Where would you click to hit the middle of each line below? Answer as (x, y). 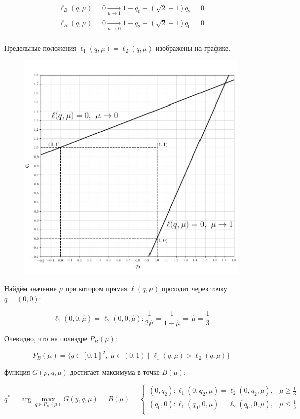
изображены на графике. (193, 48)
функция (17, 372)
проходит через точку (194, 288)
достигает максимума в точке (115, 372)
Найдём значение (30, 288)
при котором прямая (96, 288)
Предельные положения (40, 48)
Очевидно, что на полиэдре (46, 338)
